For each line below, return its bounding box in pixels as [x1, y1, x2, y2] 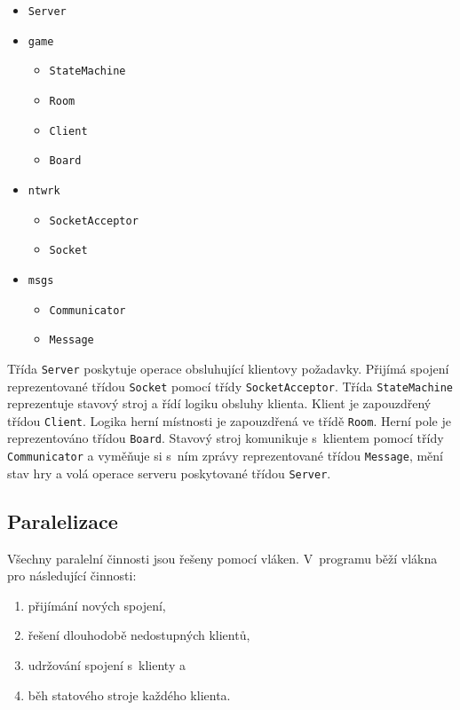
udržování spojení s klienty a [28, 655, 186, 674]
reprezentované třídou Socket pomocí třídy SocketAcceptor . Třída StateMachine [7, 376, 454, 395]
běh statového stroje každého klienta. [28, 685, 231, 704]
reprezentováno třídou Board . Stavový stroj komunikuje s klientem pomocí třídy [7, 429, 444, 447]
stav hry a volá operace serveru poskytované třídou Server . [7, 463, 331, 482]
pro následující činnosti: [7, 566, 137, 585]
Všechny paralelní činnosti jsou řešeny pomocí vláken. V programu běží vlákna [7, 548, 438, 567]
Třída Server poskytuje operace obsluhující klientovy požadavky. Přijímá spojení [7, 359, 449, 377]
